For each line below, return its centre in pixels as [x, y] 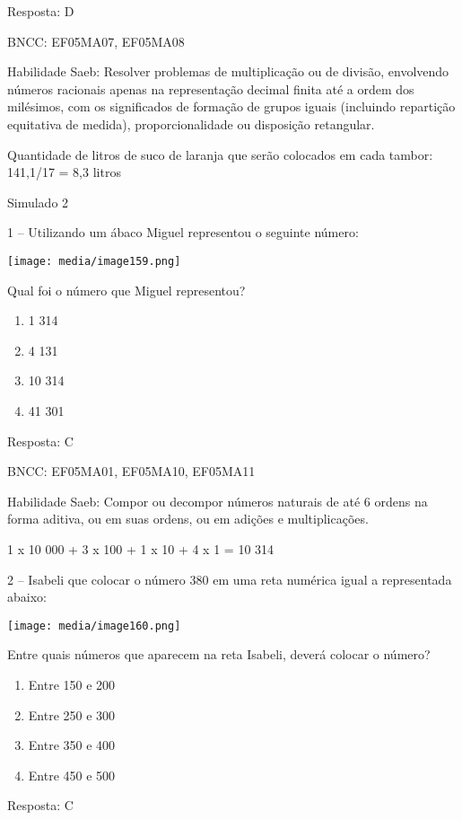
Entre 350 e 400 [72, 745]
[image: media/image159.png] [94, 261]
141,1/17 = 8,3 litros [64, 172]
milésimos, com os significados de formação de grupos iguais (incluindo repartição [231, 106]
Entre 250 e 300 [72, 714]
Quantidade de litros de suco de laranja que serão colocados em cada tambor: [220, 154]
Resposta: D [41, 11]
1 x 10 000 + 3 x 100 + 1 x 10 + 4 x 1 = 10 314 [141, 548]
